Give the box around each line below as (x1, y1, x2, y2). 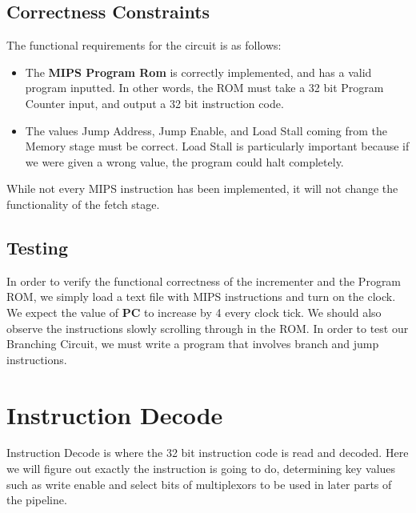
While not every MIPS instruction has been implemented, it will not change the (6, 180, 398, 197)
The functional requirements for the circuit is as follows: (6, 37, 282, 54)
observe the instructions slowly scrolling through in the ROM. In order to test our (6, 319, 409, 336)
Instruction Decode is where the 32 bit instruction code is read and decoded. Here (6, 444, 409, 461)
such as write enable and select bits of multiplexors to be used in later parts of (6, 475, 392, 492)
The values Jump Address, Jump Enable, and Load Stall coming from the (25, 122, 388, 138)
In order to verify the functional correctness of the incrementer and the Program (6, 272, 402, 289)
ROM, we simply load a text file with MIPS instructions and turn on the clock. (6, 288, 396, 305)
